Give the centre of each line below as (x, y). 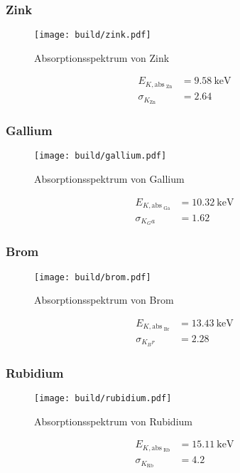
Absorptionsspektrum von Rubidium (113, 421)
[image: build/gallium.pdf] (100, 156)
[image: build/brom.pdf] (93, 277)
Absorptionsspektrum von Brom (104, 300)
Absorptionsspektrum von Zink (102, 57)
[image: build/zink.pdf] (93, 35)
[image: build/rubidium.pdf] (103, 398)
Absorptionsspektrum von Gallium (109, 179)
